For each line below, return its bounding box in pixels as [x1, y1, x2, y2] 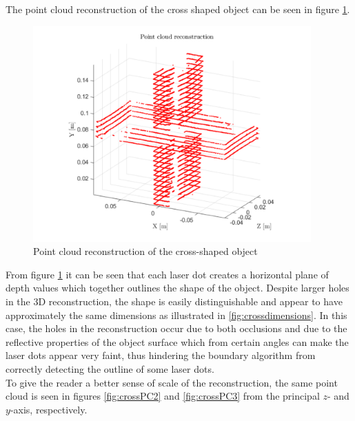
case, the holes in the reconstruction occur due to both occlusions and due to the [6, 321, 347, 336]
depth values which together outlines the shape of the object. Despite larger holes [6, 280, 349, 295]
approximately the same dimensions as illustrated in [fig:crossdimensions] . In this [6, 307, 347, 322]
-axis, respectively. [10, 402, 88, 416]
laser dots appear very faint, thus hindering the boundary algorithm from [6, 348, 316, 362]
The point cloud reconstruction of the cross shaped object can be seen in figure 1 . [6, 2, 350, 16]
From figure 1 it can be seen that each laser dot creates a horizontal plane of [6, 267, 329, 281]
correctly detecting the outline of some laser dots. [6, 362, 214, 376]
